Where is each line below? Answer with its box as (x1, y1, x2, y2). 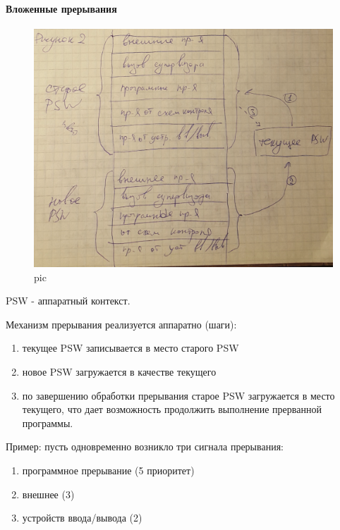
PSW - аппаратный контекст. (6, 293, 130, 308)
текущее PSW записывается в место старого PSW (22, 340, 239, 355)
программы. (22, 415, 73, 430)
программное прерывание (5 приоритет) (22, 463, 195, 478)
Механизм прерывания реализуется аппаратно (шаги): (6, 316, 237, 331)
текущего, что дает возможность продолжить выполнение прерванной (22, 402, 322, 417)
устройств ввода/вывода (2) (22, 510, 142, 525)
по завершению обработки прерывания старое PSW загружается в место (22, 388, 335, 402)
